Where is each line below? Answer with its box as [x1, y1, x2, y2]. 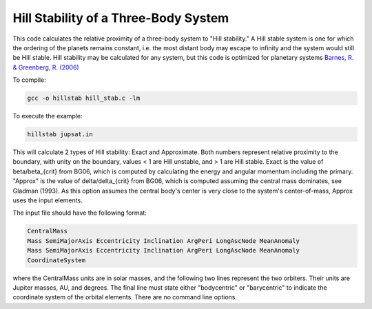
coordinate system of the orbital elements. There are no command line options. [12, 293, 238, 301]
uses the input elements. [12, 196, 83, 204]
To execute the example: [12, 112, 83, 120]
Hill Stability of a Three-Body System [12, 10, 229, 25]
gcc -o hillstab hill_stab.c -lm [27, 94, 141, 103]
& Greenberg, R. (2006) [12, 63, 79, 72]
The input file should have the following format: [12, 209, 147, 217]
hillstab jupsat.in [27, 131, 93, 138]
